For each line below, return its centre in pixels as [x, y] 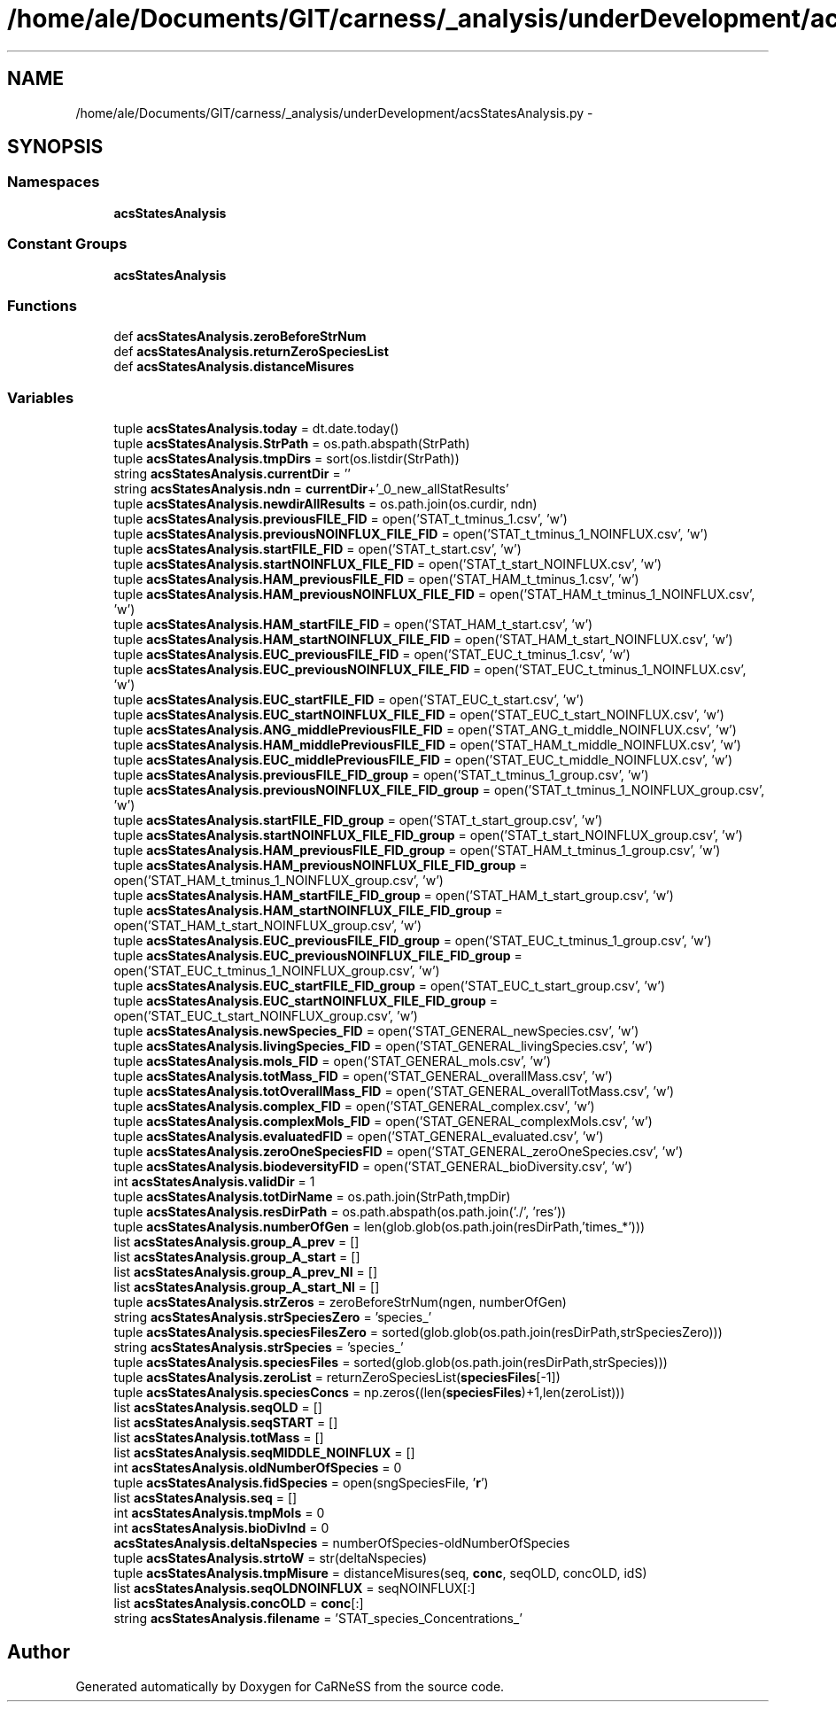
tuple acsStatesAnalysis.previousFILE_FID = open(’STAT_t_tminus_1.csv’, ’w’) [341, 519]
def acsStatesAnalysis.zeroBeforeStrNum [240, 337]
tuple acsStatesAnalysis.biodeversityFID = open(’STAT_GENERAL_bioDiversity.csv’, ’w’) [373, 1167]
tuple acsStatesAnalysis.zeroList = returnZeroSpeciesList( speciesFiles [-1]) [337, 1378]
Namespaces [54, 182]
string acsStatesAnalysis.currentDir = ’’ [232, 474]
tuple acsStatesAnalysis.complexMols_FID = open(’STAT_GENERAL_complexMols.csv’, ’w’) [383, 1122]
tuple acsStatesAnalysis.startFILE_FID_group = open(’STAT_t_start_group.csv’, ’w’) [358, 820]
